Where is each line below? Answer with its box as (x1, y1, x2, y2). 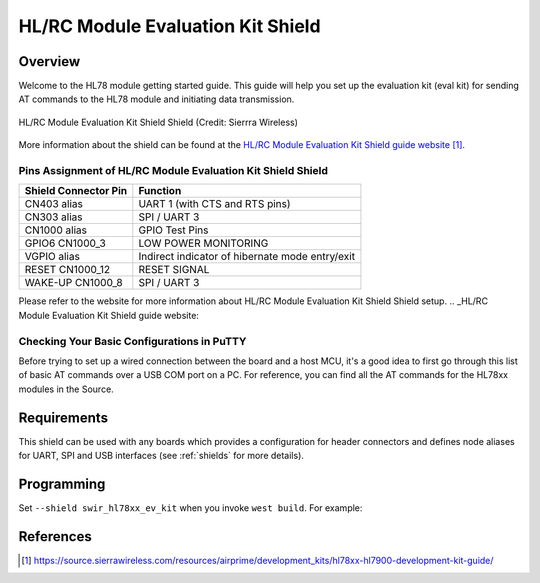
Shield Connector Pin (24, 184, 128, 198)
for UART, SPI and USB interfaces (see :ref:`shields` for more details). (18, 449, 305, 461)
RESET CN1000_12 (24, 263, 110, 277)
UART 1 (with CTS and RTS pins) (138, 197, 291, 211)
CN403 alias (24, 197, 84, 211)
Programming (18, 475, 106, 492)
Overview (18, 53, 81, 70)
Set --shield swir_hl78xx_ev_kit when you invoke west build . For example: (18, 501, 363, 514)
